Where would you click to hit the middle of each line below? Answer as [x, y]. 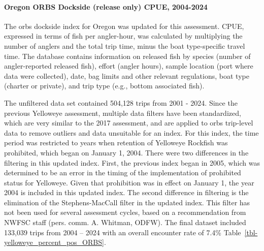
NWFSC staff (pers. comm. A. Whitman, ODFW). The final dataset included [125, 222]
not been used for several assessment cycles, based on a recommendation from [125, 212]
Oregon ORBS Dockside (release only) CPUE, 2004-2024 [106, 6]
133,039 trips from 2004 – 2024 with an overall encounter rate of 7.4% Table [123, 232]
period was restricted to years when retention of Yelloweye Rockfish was [116, 143]
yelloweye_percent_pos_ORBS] [54, 242]
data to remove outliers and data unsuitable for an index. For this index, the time [131, 132]
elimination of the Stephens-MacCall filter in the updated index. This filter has [127, 202]
